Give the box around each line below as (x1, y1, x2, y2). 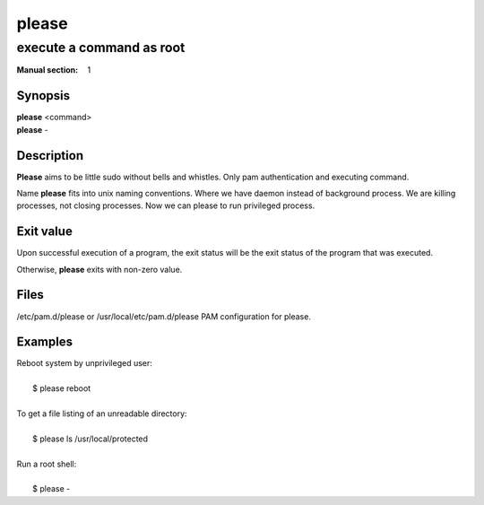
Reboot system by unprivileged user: (16, 358, 152, 369)
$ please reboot (32, 383, 91, 394)
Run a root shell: (16, 458, 77, 469)
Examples (16, 335, 73, 350)
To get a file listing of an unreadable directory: (16, 408, 187, 419)
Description (16, 148, 84, 163)
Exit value (16, 224, 73, 239)
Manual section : (16, 65, 79, 75)
